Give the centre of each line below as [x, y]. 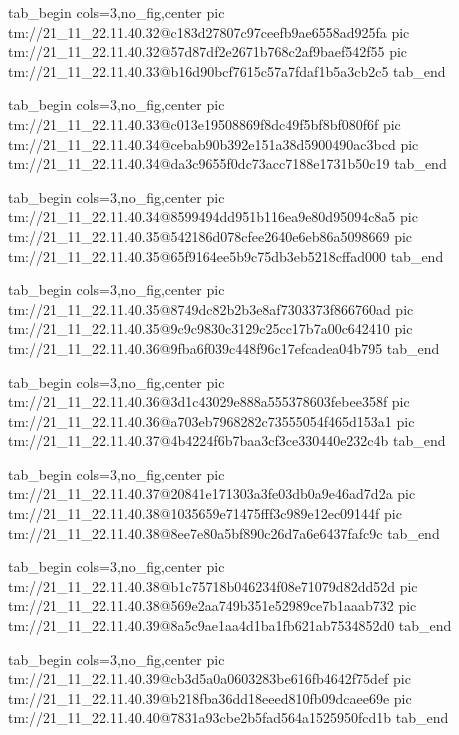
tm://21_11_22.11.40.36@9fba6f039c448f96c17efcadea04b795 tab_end [224, 347]
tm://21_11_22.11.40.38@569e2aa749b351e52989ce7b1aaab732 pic [212, 605]
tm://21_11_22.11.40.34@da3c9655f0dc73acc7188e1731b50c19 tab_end [227, 163]
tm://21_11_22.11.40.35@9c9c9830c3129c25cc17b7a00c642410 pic [210, 328]
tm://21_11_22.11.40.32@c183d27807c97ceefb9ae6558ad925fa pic [209, 31]
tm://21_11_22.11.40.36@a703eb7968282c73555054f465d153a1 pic [211, 420]
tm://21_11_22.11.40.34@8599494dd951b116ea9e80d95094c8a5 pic [213, 216]
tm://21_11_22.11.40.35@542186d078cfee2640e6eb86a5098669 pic [210, 235]
